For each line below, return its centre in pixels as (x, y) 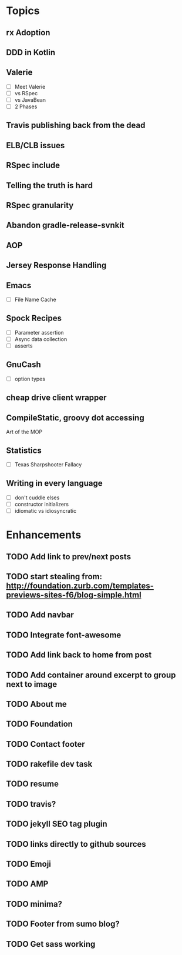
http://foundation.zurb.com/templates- (80, 585)
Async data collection (41, 339)
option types (30, 379)
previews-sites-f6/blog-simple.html (74, 595)
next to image (32, 684)
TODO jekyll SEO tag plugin (57, 824)
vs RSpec (26, 93)
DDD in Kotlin (31, 52)
